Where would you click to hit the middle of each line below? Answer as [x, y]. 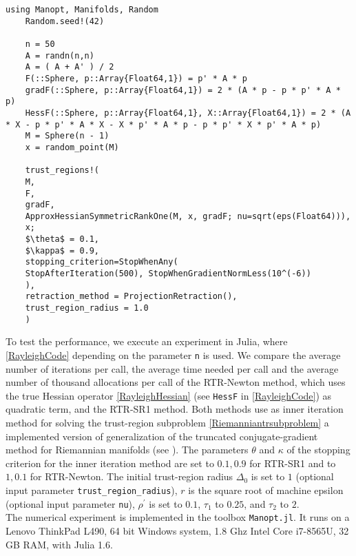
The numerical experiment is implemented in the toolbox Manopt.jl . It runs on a [178, 517]
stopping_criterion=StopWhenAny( [102, 262]
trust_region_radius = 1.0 [87, 308]
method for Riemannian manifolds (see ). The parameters [127, 450]
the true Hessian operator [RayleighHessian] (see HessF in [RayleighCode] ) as [169, 395]
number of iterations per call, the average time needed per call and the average [172, 368]
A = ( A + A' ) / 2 [70, 67]
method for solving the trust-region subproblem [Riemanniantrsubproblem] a [167, 423]
